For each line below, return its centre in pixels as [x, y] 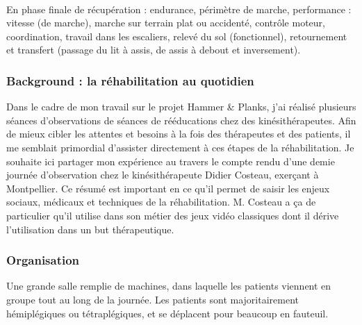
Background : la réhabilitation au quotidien [130, 80]
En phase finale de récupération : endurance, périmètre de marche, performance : [179, 9]
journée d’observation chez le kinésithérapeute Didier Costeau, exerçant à [163, 175]
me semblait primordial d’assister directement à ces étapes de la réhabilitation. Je [180, 147]
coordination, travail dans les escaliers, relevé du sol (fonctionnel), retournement [177, 36]
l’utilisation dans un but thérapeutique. [90, 229]
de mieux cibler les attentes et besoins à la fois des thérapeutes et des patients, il [179, 134]
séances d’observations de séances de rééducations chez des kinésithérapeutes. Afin [181, 120]
